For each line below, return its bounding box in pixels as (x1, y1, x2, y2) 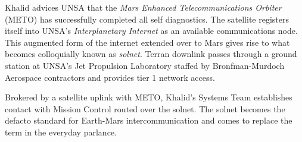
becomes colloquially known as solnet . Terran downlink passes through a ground (5, 48, 297, 60)
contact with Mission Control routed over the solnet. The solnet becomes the (5, 102, 285, 115)
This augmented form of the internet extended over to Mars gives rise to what (5, 36, 290, 48)
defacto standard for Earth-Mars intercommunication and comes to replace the (5, 114, 292, 127)
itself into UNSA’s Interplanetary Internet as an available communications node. (5, 24, 298, 37)
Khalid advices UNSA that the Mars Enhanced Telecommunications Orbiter (5, 1, 282, 13)
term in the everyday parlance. (5, 125, 117, 138)
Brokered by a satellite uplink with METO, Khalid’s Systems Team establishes (5, 91, 292, 103)
